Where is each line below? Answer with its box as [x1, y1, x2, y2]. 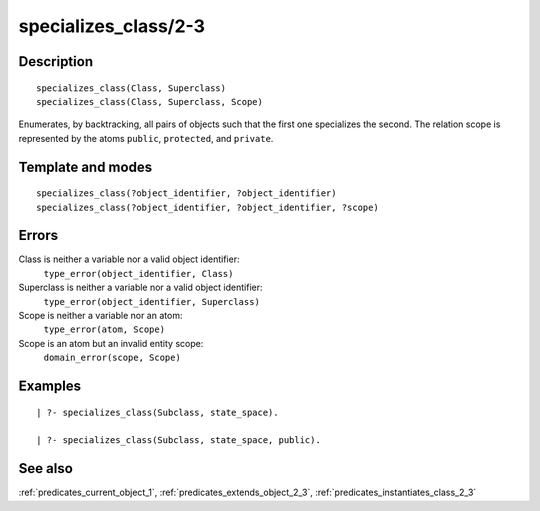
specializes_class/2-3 [18, 15, 205, 37]
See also [18, 460, 74, 477]
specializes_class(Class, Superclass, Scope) [36, 96, 264, 107]
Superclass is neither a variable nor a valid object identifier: [18, 281, 264, 294]
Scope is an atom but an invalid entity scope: [18, 337, 204, 349]
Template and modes [18, 158, 153, 175]
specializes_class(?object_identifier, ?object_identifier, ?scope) [36, 201, 379, 213]
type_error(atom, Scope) [43, 324, 165, 335]
